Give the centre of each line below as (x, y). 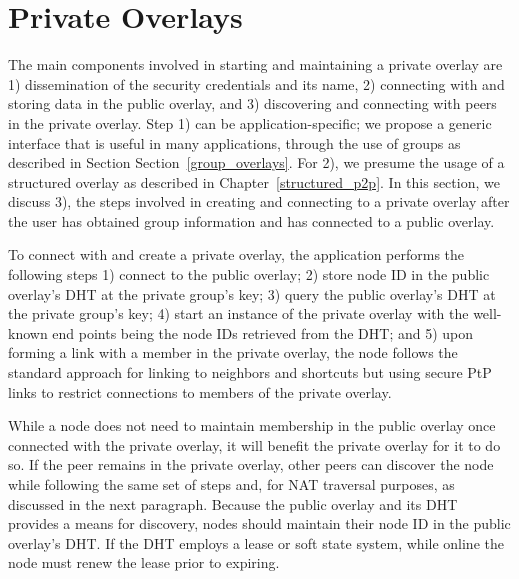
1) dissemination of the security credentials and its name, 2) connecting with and (256, 83)
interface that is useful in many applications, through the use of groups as (234, 142)
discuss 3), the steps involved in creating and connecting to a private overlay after (259, 201)
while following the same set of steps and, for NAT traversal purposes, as (231, 484)
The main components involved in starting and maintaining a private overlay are (255, 64)
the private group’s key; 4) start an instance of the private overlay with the (238, 313)
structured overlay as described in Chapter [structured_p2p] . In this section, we (254, 181)
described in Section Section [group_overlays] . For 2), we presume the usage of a (256, 162)
